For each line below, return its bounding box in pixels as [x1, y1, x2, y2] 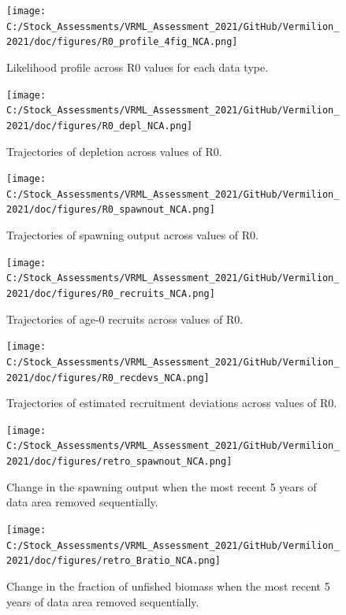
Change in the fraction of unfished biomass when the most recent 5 [6, 577, 330, 594]
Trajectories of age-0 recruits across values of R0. [6, 310, 244, 327]
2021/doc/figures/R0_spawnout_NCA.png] [6, 204, 215, 216]
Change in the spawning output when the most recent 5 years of [6, 478, 317, 495]
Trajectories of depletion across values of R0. [6, 143, 222, 159]
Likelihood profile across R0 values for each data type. [6, 58, 269, 75]
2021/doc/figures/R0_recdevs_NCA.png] [6, 372, 210, 383]
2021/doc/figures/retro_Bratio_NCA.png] [6, 555, 221, 567]
